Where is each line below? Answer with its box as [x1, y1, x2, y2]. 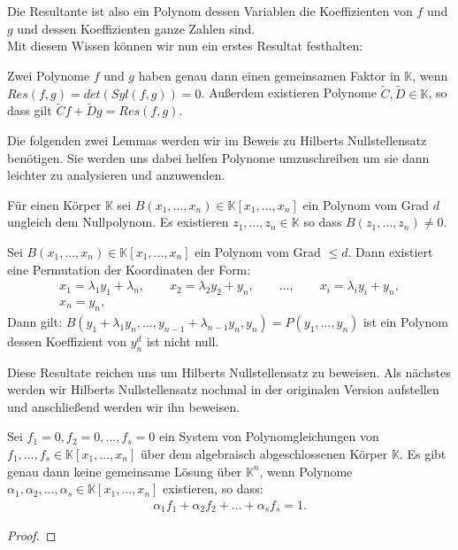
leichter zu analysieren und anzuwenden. [7, 166, 225, 184]
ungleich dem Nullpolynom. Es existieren [7, 213, 229, 231]
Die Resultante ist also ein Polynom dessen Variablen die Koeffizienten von [7, 2, 413, 19]
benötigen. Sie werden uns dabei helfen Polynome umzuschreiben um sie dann [7, 148, 430, 167]
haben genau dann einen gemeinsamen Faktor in [138, 66, 401, 84]
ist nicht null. [146, 331, 219, 350]
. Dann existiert [347, 242, 433, 260]
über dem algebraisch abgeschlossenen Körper [140, 444, 388, 462]
